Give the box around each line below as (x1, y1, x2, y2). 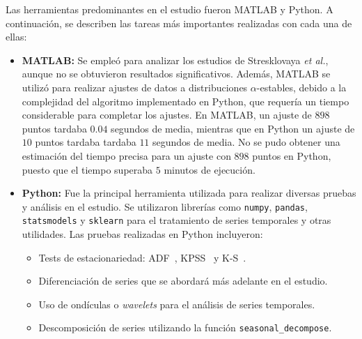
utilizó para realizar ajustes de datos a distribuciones (22, 80, 248, 94)
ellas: (6, 29, 27, 44)
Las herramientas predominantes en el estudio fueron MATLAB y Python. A (6, 2, 333, 16)
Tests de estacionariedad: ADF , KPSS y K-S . (38, 250, 246, 264)
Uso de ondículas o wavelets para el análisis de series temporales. (38, 296, 315, 311)
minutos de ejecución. (164, 162, 255, 176)
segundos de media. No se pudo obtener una (152, 135, 340, 149)
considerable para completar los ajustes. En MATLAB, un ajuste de (22, 107, 312, 122)
